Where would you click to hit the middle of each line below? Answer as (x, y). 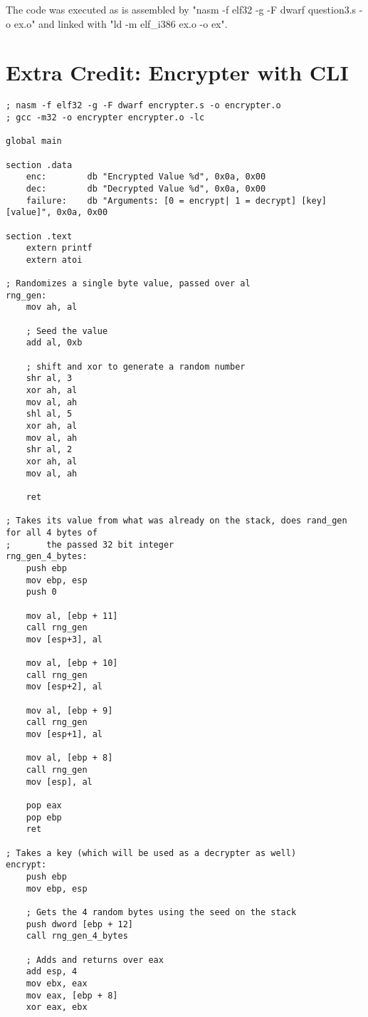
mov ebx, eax (57, 983)
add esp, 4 (52, 972)
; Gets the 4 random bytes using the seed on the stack (161, 912)
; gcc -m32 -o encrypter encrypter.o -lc (105, 117)
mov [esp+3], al (64, 639)
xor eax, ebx (57, 1007)
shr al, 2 (49, 450)
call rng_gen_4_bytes (77, 936)
